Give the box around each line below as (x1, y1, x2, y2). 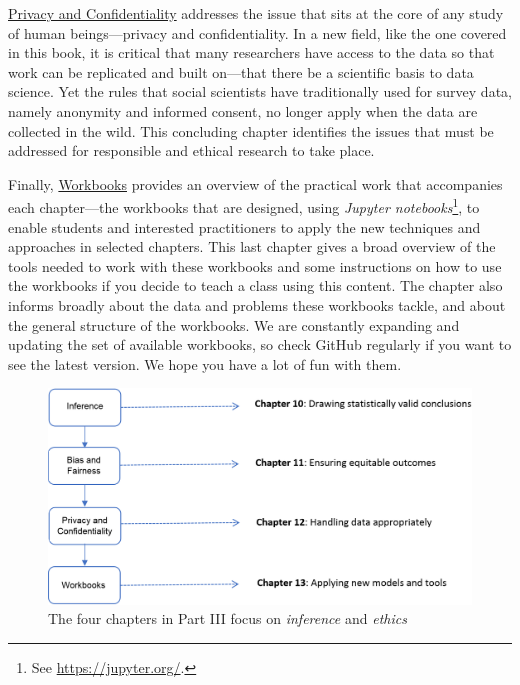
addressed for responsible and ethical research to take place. (8, 140, 375, 161)
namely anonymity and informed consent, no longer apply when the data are (8, 100, 478, 121)
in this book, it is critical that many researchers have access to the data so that (8, 42, 495, 63)
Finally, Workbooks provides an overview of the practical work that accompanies (8, 173, 503, 194)
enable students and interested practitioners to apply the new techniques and (8, 216, 481, 237)
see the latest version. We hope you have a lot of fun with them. (8, 353, 402, 374)
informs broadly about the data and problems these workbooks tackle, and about (8, 294, 506, 315)
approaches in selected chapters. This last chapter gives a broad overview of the (8, 236, 496, 257)
